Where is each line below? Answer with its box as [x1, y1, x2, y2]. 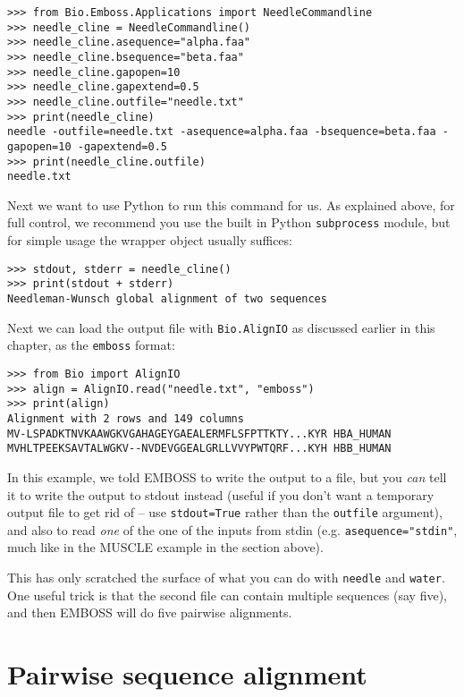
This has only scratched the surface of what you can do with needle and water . [7, 568, 445, 587]
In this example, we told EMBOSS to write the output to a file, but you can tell [7, 467, 447, 486]
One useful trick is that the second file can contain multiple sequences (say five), [7, 585, 448, 604]
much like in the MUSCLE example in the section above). [7, 538, 324, 557]
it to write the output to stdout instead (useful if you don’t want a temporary [7, 485, 434, 504]
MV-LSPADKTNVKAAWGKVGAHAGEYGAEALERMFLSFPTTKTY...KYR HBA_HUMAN [7, 427, 392, 440]
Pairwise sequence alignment [7, 656, 367, 693]
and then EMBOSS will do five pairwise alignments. [7, 603, 292, 622]
